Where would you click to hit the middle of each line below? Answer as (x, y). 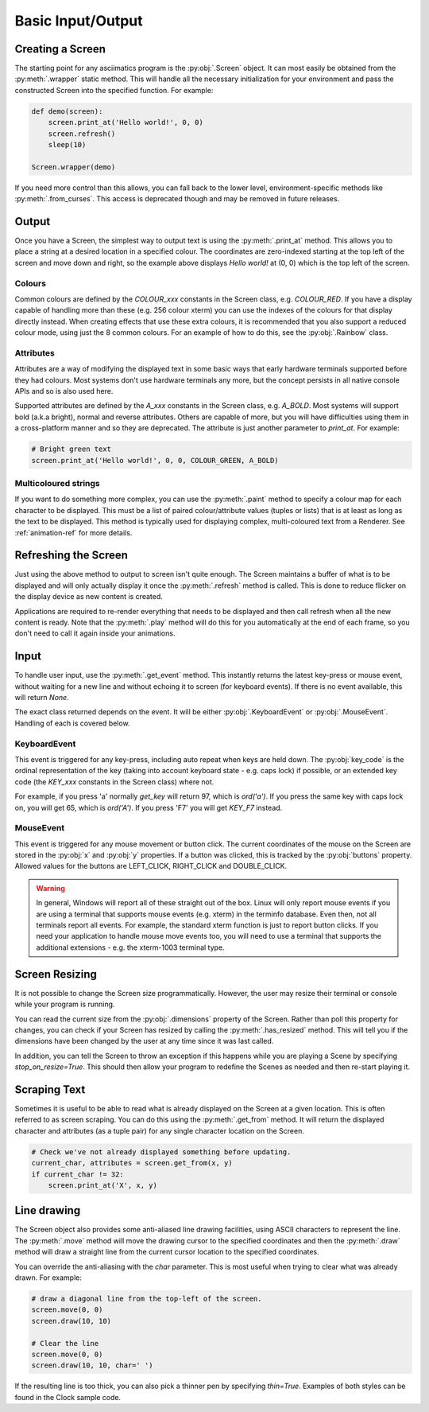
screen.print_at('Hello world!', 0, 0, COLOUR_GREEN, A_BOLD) (155, 460)
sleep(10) (67, 144)
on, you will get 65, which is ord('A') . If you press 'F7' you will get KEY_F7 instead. (149, 807)
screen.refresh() (82, 134)
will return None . (42, 698)
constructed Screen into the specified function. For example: (114, 90)
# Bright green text (71, 449)
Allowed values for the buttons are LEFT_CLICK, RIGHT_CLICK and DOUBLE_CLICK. (151, 866)
